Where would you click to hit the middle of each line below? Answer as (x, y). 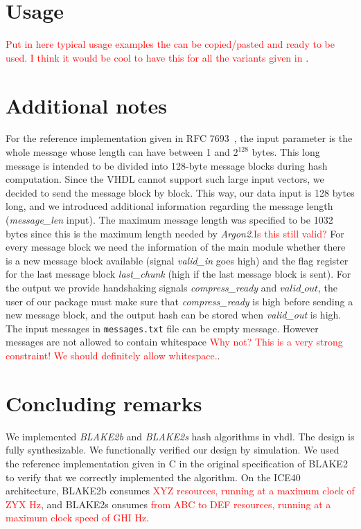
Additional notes (86, 105)
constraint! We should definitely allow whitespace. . (113, 355)
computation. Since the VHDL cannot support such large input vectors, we (165, 179)
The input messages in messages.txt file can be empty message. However (162, 328)
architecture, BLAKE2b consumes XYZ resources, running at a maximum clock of (180, 491)
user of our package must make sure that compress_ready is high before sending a (179, 301)
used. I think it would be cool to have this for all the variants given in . (157, 57)
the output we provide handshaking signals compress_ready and (141, 287)
